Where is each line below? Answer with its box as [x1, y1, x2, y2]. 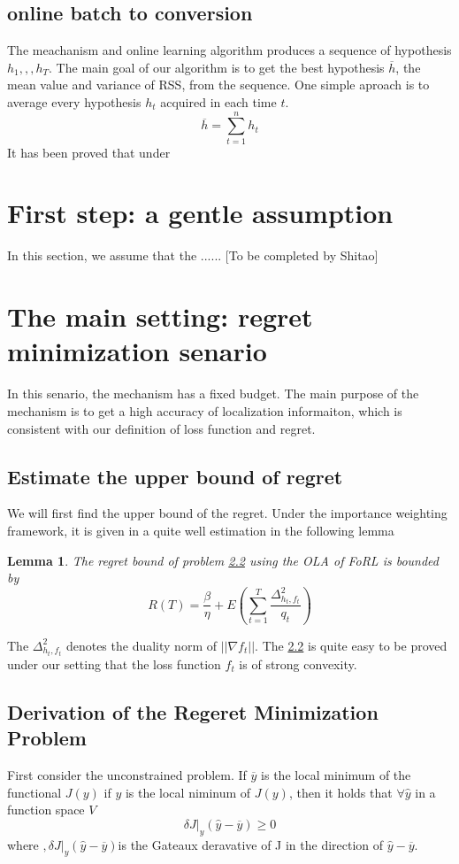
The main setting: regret [7, 298, 313, 335]
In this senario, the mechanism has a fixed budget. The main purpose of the [7, 384, 419, 403]
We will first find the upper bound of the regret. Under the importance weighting [7, 504, 448, 522]
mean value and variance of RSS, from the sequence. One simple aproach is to [7, 75, 430, 94]
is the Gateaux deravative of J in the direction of [118, 835, 384, 853]
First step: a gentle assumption [7, 195, 394, 231]
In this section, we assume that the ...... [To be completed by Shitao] [7, 246, 379, 265]
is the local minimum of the [261, 766, 411, 784]
